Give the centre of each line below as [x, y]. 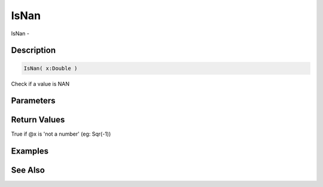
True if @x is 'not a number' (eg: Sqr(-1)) [61, 134]
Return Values [38, 120]
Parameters [33, 101]
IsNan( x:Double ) [51, 68]
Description [33, 50]
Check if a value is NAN [40, 84]
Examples [30, 151]
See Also [28, 170]
